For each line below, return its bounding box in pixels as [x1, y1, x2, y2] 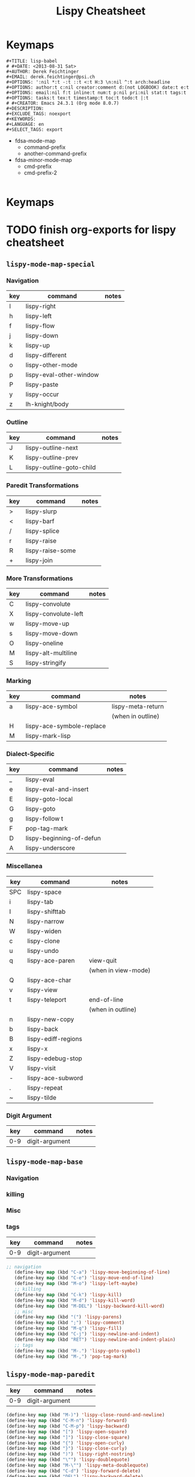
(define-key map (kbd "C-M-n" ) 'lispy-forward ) [6, 1417, 128, 1424]
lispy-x [27, 1044, 48, 1052]
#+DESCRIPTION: [6, 105, 44, 111]
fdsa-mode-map [14, 137, 56, 144]
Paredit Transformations [6, 481, 79, 490]
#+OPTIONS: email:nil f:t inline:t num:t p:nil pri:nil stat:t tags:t [6, 89, 187, 96]
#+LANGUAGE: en [6, 121, 44, 127]
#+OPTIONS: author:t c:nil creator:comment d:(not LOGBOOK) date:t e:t [6, 84, 189, 90]
